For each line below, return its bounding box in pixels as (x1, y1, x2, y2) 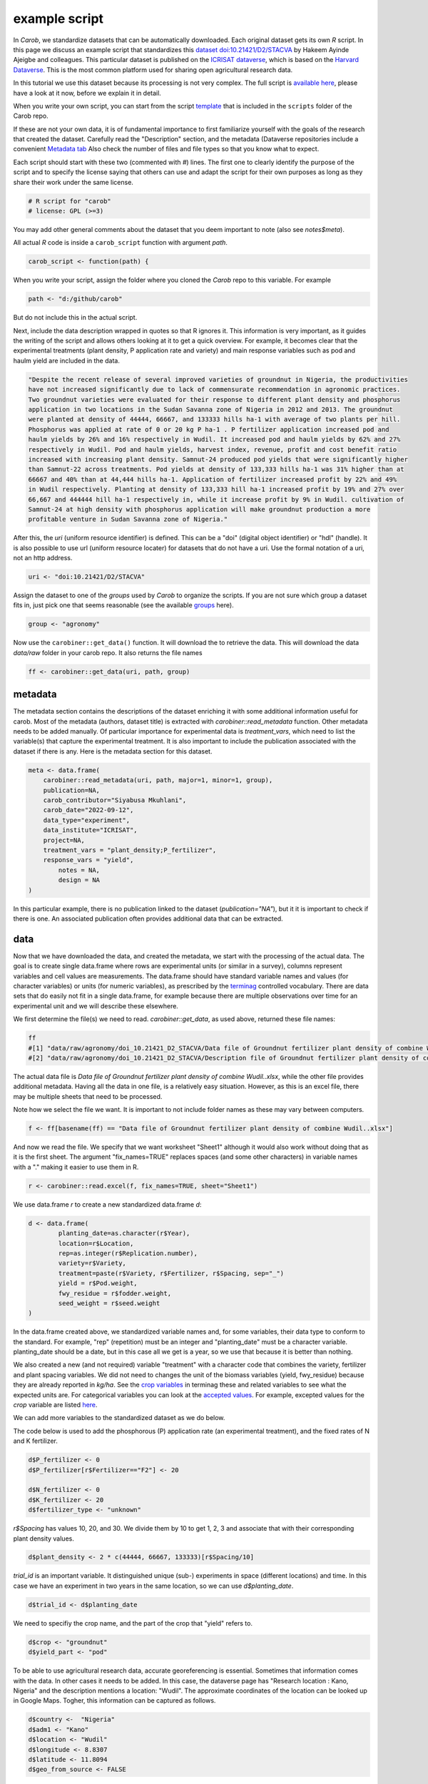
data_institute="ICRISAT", (43, 826, 138, 834)
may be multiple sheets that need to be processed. (13, 1092, 163, 1100)
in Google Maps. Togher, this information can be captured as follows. (13, 1696, 216, 1705)
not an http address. (13, 554, 73, 562)
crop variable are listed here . (13, 1401, 98, 1409)
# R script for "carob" (28, 197, 112, 205)
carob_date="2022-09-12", (43, 806, 134, 814)
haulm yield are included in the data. (13, 356, 121, 365)
